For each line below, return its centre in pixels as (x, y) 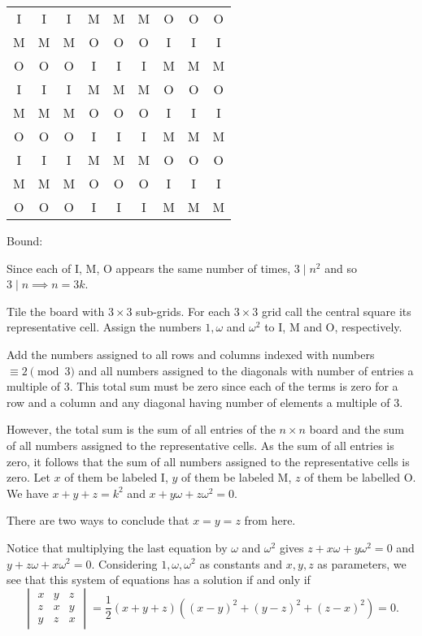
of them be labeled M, (237, 477)
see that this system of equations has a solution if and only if (159, 580)
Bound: (25, 240)
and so (341, 268)
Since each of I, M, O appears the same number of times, (149, 268)
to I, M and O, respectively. (333, 327)
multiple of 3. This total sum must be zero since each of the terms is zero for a (202, 386)
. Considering (124, 563)
